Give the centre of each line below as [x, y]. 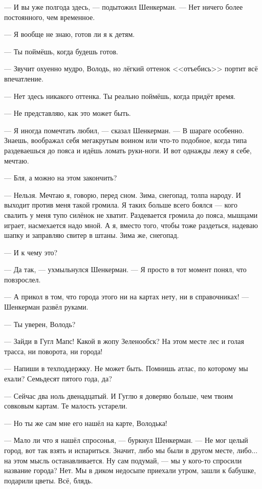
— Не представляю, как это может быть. [68, 113]
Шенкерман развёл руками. [46, 307]
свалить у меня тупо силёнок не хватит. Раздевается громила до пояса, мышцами [131, 215]
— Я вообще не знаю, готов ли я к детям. [70, 34]
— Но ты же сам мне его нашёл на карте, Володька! [86, 423]
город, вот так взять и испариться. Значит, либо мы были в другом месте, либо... [131, 450]
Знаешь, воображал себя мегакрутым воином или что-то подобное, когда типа [126, 140]
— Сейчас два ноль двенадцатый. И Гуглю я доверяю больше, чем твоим [118, 395]
